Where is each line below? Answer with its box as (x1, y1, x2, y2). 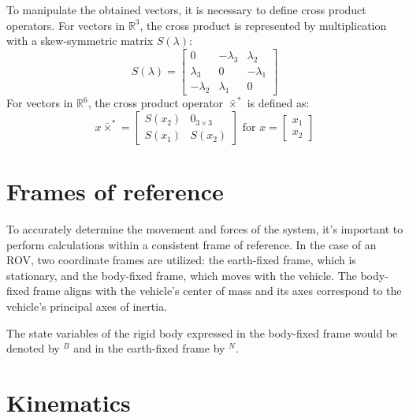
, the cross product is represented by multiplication (139, 17, 387, 33)
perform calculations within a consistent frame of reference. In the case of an (6, 236, 377, 252)
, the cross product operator (87, 95, 224, 111)
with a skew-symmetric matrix (6, 32, 154, 49)
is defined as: (247, 95, 310, 111)
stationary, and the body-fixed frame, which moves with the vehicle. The (6, 267, 357, 283)
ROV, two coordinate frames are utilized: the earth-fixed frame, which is (6, 252, 356, 268)
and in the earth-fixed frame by (73, 340, 225, 356)
